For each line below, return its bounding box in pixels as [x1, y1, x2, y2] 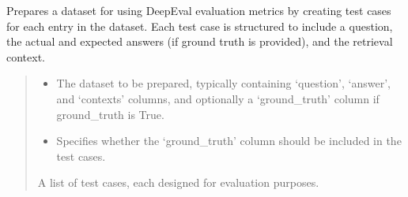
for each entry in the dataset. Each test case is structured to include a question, [6, 17, 393, 34]
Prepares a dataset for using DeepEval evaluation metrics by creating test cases [6, 2, 391, 18]
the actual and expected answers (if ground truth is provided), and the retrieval [6, 33, 393, 50]
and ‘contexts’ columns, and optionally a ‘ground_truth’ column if [56, 90, 380, 106]
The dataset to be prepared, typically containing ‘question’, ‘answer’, [56, 75, 391, 91]
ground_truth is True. [56, 106, 164, 122]
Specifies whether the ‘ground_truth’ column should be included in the [56, 132, 402, 149]
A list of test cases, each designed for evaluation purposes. [37, 174, 319, 191]
